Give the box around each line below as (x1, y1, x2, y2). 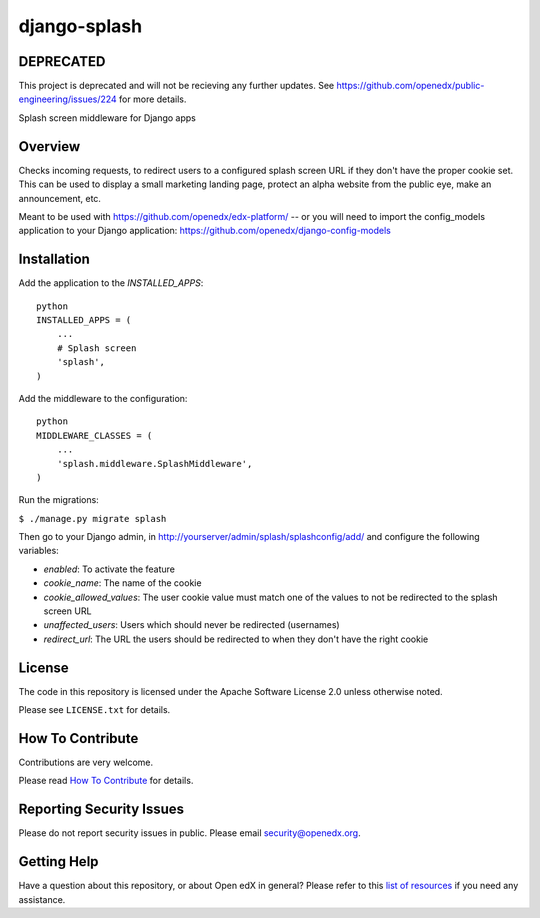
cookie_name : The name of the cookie (43, 577, 202, 589)
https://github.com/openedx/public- (336, 80, 485, 92)
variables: (18, 545, 59, 557)
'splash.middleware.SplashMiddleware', (56, 458, 253, 469)
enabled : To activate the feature (43, 563, 175, 575)
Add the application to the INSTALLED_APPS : (18, 277, 204, 289)
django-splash (18, 15, 143, 37)
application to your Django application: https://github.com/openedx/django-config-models (18, 225, 392, 237)
